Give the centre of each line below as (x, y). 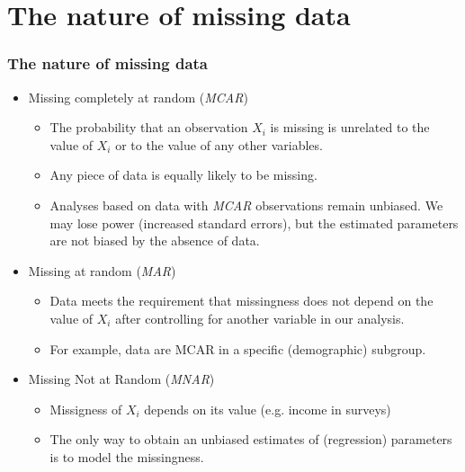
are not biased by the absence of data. (155, 240)
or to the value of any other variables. (219, 144)
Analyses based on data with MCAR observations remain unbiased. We (246, 205)
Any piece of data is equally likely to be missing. (183, 175)
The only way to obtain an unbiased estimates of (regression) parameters (251, 439)
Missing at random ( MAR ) (102, 270)
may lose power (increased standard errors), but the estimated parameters (254, 223)
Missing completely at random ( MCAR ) (138, 97)
